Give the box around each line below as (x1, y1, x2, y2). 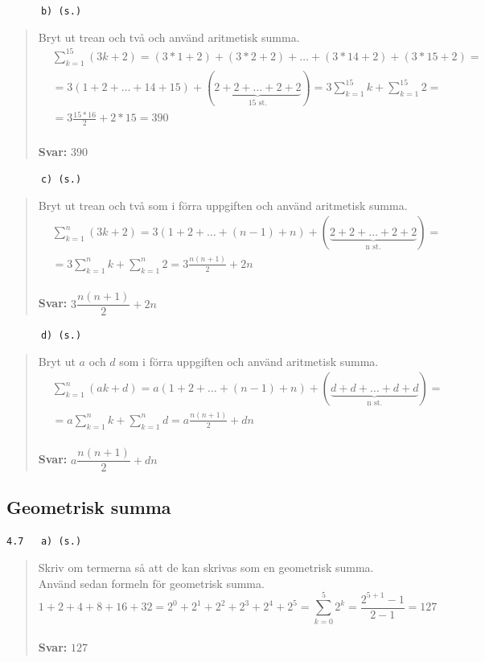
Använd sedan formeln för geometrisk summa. (38, 574, 265, 591)
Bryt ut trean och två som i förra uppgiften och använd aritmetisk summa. (38, 196, 408, 213)
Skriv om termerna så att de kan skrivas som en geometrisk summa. (38, 559, 374, 576)
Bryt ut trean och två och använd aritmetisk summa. (38, 28, 300, 45)
